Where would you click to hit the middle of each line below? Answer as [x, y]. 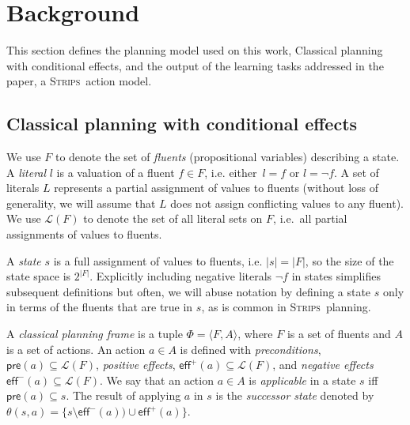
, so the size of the [349, 260]
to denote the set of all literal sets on [173, 218]
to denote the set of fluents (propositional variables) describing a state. [227, 157]
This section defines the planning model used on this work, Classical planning [195, 50]
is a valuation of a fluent [116, 172]
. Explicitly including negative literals [181, 276]
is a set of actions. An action [76, 349]
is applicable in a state [302, 380]
